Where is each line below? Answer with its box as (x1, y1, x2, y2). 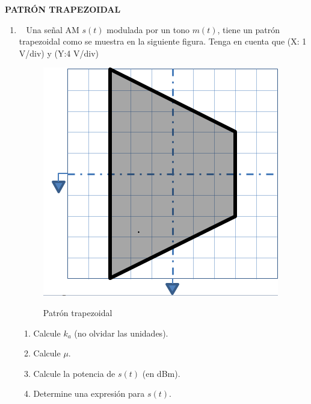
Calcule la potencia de (33, 367, 115, 379)
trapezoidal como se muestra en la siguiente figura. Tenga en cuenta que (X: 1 (19, 35, 307, 48)
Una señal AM (26, 23, 79, 36)
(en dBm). (142, 367, 180, 379)
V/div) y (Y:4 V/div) (19, 46, 99, 59)
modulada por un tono (106, 23, 190, 36)
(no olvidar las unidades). (74, 326, 168, 339)
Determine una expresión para (33, 387, 145, 400)
